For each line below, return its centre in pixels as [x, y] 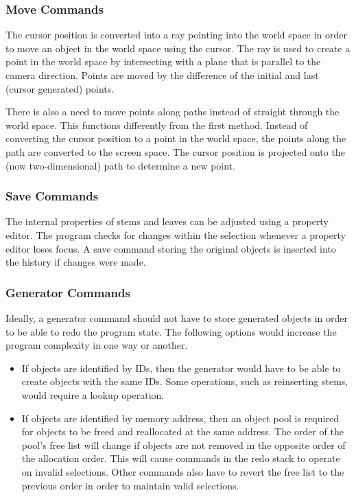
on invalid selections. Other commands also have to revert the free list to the [183, 471]
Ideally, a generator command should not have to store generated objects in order [177, 317]
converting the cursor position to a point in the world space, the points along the [176, 138]
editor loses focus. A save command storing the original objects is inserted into [171, 248]
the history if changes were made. [76, 262]
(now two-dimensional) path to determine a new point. [120, 165]
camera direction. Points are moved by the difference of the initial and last [162, 75]
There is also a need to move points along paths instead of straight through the [173, 112]
